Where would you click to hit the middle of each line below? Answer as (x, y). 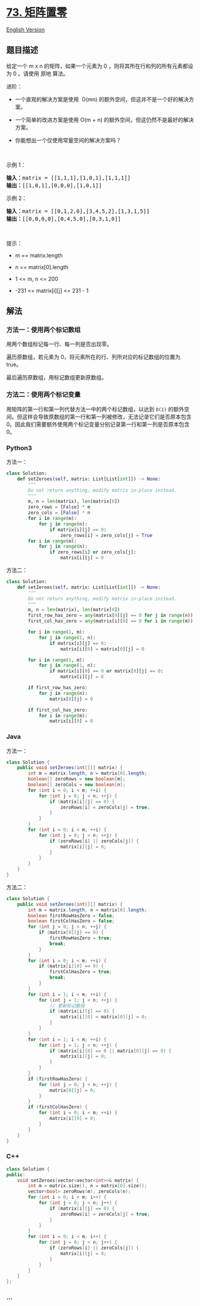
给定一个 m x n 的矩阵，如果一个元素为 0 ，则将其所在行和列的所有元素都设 (100, 66)
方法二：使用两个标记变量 (44, 395)
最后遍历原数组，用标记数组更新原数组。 (56, 378)
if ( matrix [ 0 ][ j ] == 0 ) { (71, 933)
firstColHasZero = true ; (81, 972)
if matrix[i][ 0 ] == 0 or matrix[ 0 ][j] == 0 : (106, 671)
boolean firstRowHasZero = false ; (71, 916)
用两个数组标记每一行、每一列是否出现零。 (59, 344)
